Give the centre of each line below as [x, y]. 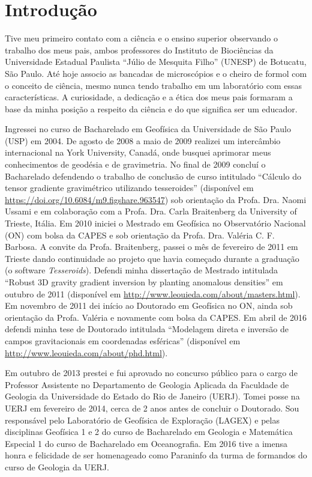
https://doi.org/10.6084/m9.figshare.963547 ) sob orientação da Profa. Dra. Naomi [156, 199]
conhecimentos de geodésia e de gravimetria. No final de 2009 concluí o [135, 164]
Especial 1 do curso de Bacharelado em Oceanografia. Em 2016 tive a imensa [146, 443]
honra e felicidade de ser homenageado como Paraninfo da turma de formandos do [156, 455]
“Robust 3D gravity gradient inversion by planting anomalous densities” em [144, 282]
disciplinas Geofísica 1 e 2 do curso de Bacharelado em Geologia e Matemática [149, 432]
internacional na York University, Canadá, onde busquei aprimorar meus [138, 152]
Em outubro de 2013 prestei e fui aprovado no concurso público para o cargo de [151, 373]
